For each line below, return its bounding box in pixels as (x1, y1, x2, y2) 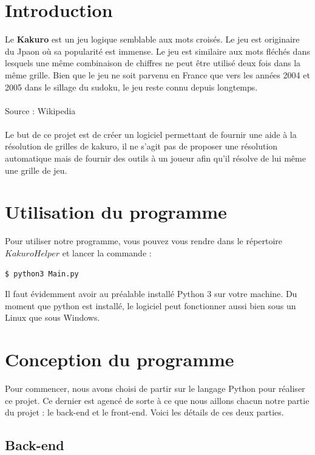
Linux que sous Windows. (5, 311, 100, 324)
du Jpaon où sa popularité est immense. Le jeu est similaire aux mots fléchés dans (5, 44, 310, 57)
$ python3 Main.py (5, 269, 79, 278)
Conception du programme (5, 347, 234, 372)
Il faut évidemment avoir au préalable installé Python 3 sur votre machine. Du (5, 287, 297, 300)
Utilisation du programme (5, 199, 227, 224)
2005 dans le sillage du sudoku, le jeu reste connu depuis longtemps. (5, 80, 258, 93)
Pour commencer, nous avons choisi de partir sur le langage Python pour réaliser (5, 382, 305, 395)
